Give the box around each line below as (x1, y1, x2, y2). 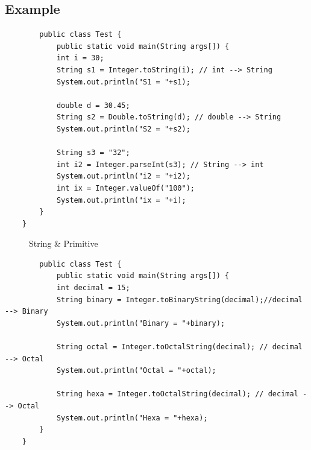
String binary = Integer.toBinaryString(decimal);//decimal (56, 295, 303, 304)
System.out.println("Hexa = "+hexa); (56, 413, 208, 422)
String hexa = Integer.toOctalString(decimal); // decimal (56, 390, 298, 399)
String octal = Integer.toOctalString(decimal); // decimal (56, 343, 303, 352)
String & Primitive (29, 237, 98, 250)
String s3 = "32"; (56, 148, 130, 157)
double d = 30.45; (56, 101, 130, 110)
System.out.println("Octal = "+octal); (56, 366, 216, 375)
